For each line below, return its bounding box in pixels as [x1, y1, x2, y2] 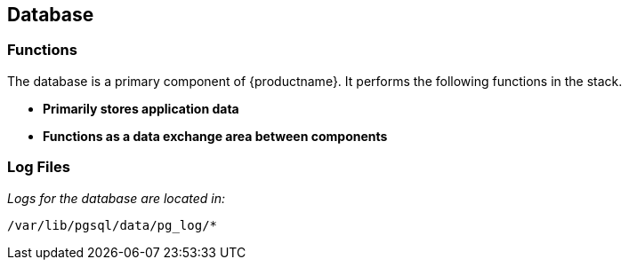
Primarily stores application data [43, 100, 239, 116]
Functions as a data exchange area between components [43, 128, 388, 144]
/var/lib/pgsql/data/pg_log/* [7, 217, 218, 232]
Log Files [7, 158, 70, 177]
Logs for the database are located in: [7, 190, 226, 206]
